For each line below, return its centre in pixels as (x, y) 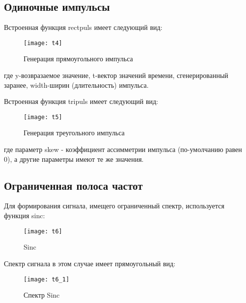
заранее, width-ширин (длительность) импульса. (76, 85)
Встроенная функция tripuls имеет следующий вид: (81, 101)
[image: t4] (43, 43)
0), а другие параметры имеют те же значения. (74, 159)
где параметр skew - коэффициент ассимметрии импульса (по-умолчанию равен (123, 149)
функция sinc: (25, 215)
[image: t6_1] (47, 279)
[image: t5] (43, 117)
